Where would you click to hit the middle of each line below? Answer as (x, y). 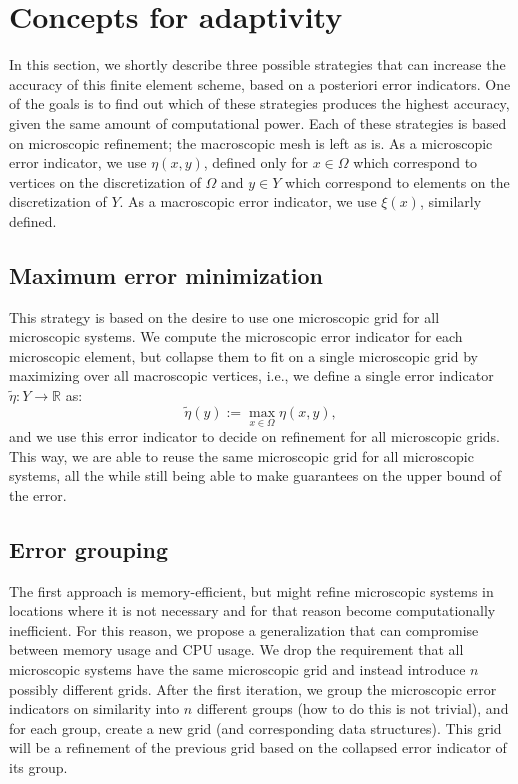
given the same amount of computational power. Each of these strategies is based (258, 122)
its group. (38, 767)
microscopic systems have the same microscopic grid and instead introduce (237, 669)
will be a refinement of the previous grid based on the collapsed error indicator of (258, 747)
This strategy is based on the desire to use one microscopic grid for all (224, 316)
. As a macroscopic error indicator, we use (248, 201)
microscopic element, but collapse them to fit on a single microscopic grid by (243, 355)
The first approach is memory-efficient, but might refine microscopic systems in (251, 590)
